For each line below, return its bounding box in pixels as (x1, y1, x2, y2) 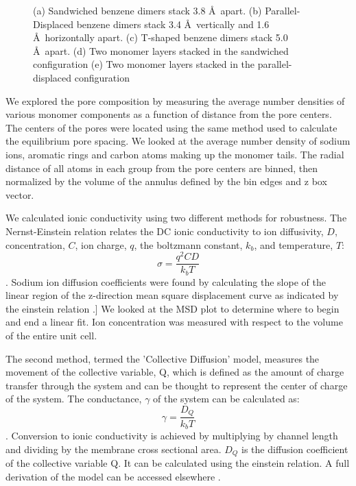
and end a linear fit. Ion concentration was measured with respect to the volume (5, 315, 343, 329)
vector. (5, 187, 34, 202)
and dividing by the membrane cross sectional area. (5, 441, 222, 456)
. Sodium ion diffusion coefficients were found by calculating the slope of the (5, 274, 326, 289)
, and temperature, (254, 237, 333, 252)
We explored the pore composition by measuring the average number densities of (5, 93, 345, 108)
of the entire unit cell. (5, 328, 97, 343)
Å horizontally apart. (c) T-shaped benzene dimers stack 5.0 (33, 30, 288, 45)
